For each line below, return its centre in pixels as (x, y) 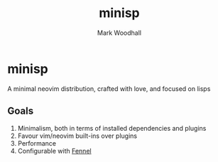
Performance (37, 143)
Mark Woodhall (119, 33)
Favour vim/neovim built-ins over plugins (77, 136)
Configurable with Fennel (54, 151)
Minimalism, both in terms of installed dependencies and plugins (112, 128)
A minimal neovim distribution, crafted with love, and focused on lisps (109, 88)
